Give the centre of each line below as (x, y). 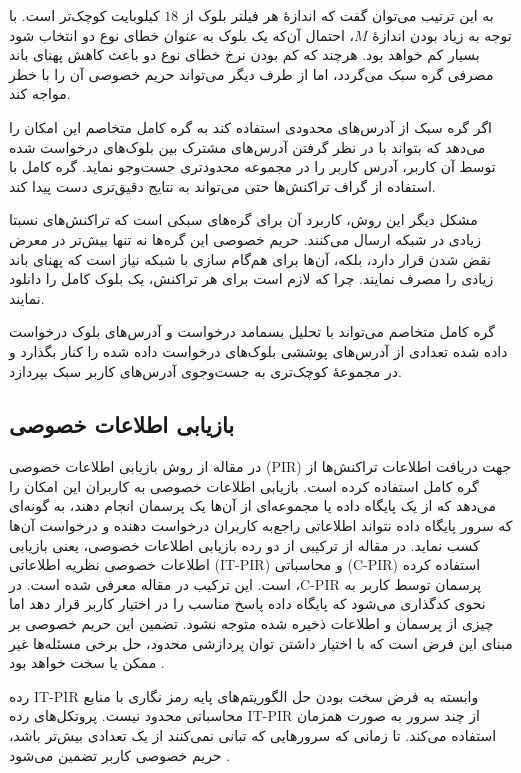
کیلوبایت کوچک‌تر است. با (84, 15)
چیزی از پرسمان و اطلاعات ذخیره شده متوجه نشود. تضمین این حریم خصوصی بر (251, 623)
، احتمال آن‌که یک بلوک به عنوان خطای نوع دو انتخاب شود (182, 34)
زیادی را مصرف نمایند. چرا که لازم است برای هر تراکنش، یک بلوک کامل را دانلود (251, 278)
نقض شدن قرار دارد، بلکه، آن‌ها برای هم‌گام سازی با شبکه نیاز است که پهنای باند (250, 258)
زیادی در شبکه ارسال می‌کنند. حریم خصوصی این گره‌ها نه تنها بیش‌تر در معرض (245, 238)
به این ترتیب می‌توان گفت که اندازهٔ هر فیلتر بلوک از (338, 15)
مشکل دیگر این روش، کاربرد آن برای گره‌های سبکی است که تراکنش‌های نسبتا (243, 219)
